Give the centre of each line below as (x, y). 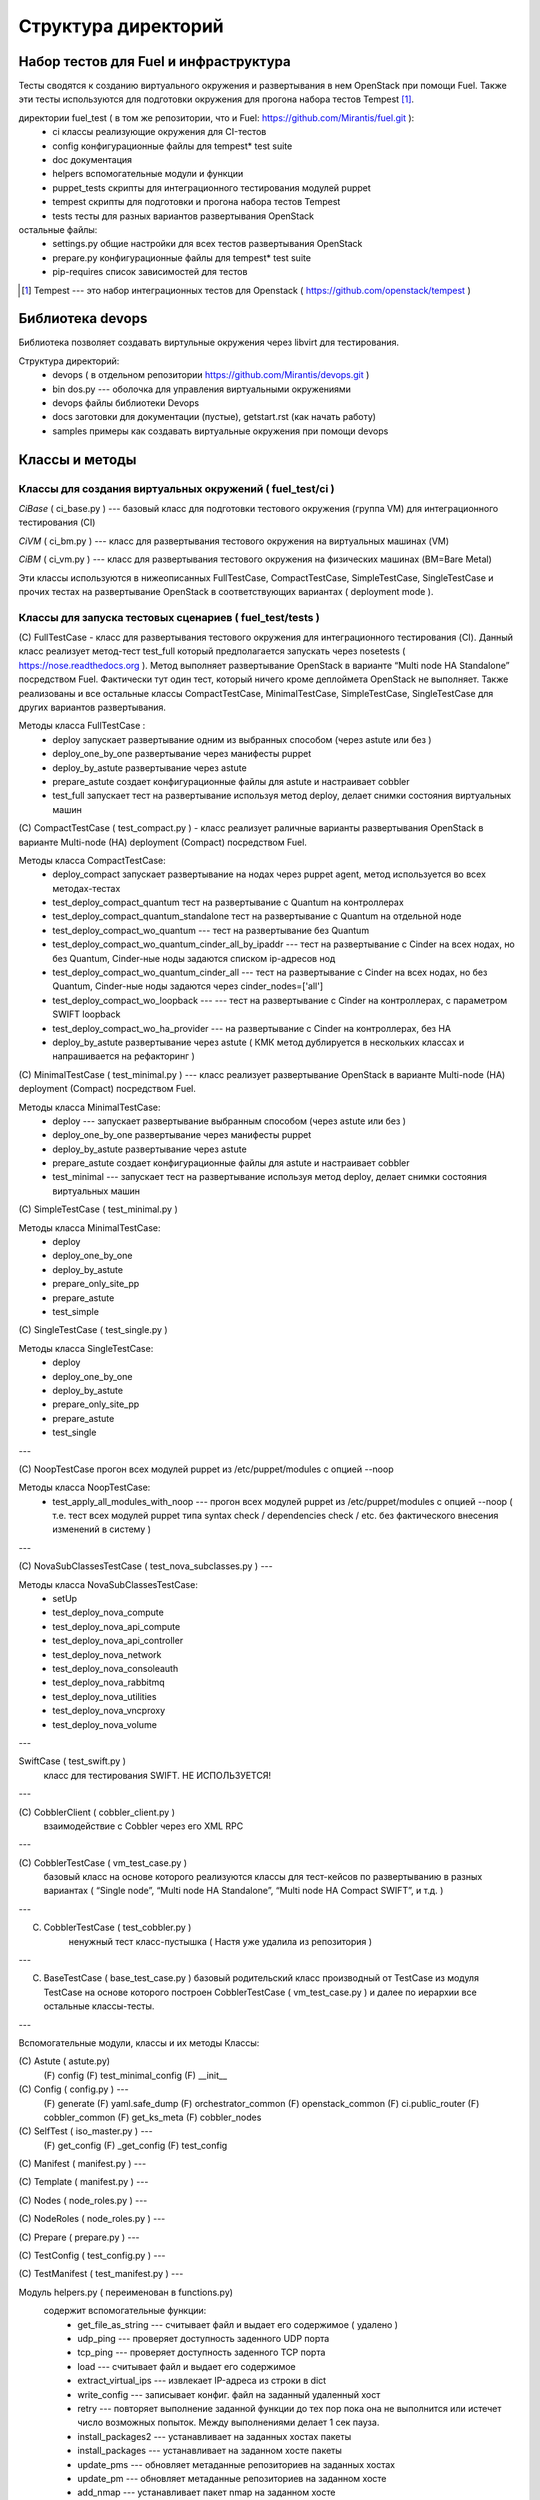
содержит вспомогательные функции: (125, 2311)
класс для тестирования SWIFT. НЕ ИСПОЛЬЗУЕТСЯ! (157, 1775)
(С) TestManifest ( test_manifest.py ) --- (101, 2274)
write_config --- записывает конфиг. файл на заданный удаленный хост (229, 2394)
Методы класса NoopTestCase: (84, 1487)
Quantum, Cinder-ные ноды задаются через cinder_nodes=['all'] (188, 986)
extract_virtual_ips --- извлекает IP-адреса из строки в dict (202, 2381)
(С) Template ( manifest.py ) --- (83, 2182)
